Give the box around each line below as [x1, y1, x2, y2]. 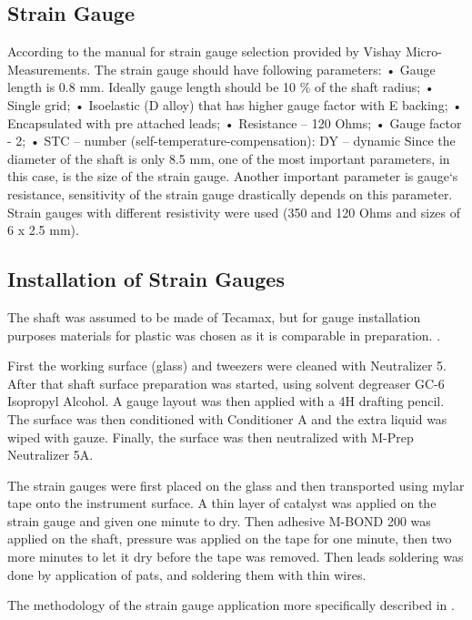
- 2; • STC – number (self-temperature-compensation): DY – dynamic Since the [7, 131, 456, 150]
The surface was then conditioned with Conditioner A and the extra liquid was [7, 409, 447, 428]
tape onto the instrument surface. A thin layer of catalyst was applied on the [7, 493, 437, 513]
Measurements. [7, 59, 91, 78]
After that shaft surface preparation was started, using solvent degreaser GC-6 [7, 373, 445, 392]
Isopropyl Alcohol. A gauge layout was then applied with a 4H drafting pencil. [7, 391, 445, 411]
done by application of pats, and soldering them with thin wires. [7, 564, 367, 584]
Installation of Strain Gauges [7, 265, 285, 293]
